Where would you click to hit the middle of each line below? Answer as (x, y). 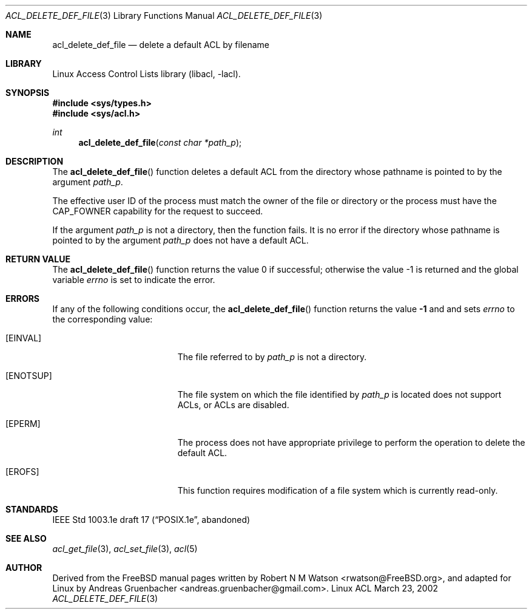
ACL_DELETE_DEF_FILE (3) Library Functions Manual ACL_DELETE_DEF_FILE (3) (164, 15)
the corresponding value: (103, 319)
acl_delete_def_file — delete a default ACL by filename (161, 45)
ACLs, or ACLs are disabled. (233, 405)
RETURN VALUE (38, 259)
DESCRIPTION (35, 161)
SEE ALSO (26, 538)
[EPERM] (23, 424)
